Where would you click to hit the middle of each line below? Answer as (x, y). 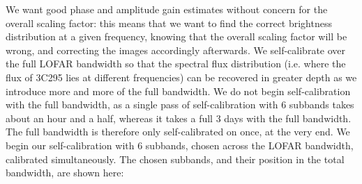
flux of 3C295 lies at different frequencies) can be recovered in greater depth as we (181, 77)
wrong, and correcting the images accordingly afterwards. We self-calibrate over (176, 50)
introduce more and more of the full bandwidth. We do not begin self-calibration (178, 91)
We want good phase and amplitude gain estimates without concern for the (167, 9)
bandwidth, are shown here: (65, 173)
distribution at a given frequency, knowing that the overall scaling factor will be (176, 36)
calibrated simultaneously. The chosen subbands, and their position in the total (175, 159)
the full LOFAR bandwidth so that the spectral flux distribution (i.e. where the (176, 64)
